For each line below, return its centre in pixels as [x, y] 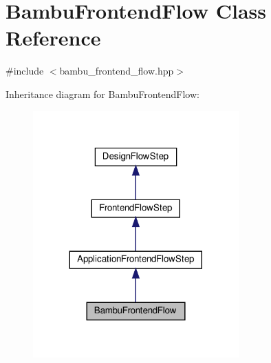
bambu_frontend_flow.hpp [117, 71]
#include [25, 71]
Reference [53, 38]
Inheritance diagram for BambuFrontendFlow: [102, 94]
